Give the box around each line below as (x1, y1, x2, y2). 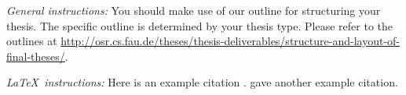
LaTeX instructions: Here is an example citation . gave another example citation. (6, 74, 398, 90)
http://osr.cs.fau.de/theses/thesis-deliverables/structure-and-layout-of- (60, 33, 400, 49)
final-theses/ (6, 47, 65, 64)
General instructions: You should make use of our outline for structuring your (6, 2, 381, 18)
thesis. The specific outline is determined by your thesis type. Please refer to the (6, 17, 393, 33)
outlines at (6, 33, 57, 49)
